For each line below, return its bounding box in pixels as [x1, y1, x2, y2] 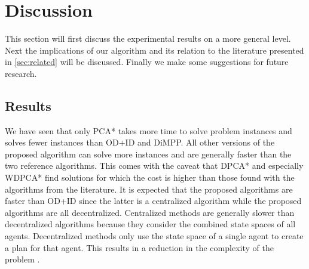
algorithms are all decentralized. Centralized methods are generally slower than [5, 206, 295, 218]
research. [5, 67, 37, 79]
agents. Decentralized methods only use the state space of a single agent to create [5, 230, 304, 242]
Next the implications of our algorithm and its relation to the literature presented [5, 44, 304, 56]
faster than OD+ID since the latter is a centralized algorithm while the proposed [5, 194, 302, 207]
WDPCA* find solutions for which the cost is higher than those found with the [5, 171, 295, 184]
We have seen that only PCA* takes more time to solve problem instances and [5, 124, 292, 137]
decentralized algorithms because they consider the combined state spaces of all [5, 218, 296, 230]
